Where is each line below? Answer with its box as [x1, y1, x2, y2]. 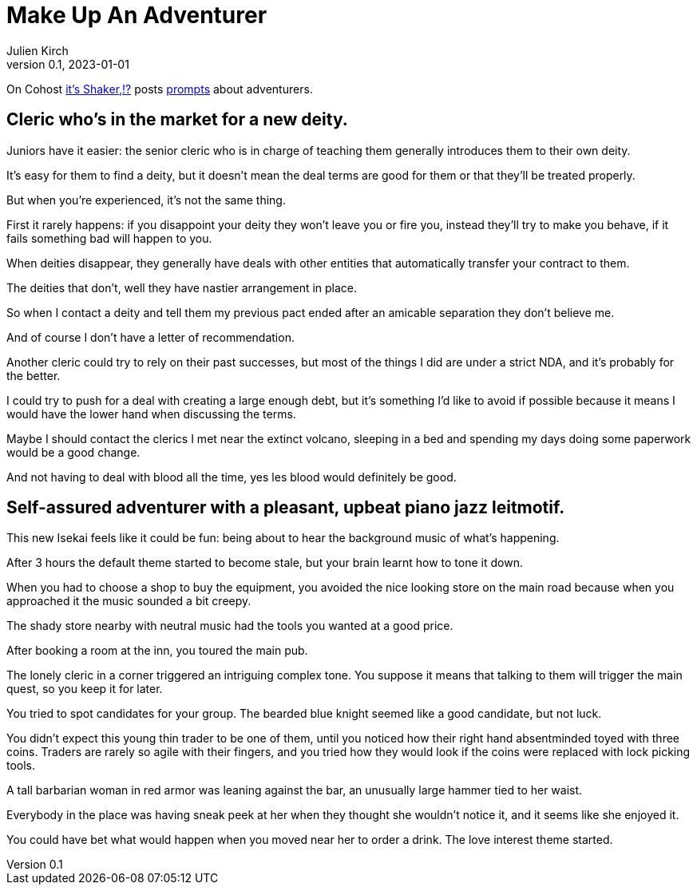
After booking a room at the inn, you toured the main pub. [6, 643, 308, 658]
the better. [6, 368, 61, 382]
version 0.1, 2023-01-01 [6, 57, 129, 71]
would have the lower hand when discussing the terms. [6, 406, 296, 421]
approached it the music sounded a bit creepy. [6, 594, 251, 608]
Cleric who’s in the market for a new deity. [6, 109, 348, 130]
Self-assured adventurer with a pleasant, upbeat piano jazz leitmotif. [6, 497, 565, 518]
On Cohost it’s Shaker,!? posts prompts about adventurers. [6, 81, 313, 96]
